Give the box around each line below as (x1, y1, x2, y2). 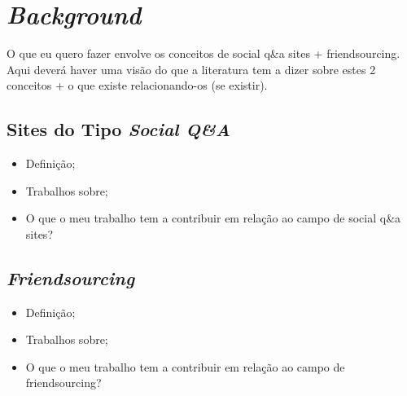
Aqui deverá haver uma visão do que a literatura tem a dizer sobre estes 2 (7, 60, 376, 77)
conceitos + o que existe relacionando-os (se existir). (7, 77, 268, 94)
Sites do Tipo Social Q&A (7, 117, 230, 142)
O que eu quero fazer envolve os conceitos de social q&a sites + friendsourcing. (7, 45, 400, 62)
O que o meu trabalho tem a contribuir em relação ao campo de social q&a (25, 209, 401, 227)
